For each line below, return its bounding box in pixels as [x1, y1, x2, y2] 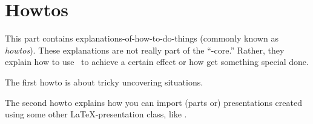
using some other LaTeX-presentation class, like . [5, 108, 187, 120]
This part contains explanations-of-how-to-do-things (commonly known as [5, 32, 278, 45]
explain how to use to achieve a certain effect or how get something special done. [5, 55, 309, 68]
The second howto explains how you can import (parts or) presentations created [5, 96, 302, 108]
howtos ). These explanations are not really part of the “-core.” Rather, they [5, 43, 285, 56]
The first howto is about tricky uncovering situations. [5, 75, 203, 88]
